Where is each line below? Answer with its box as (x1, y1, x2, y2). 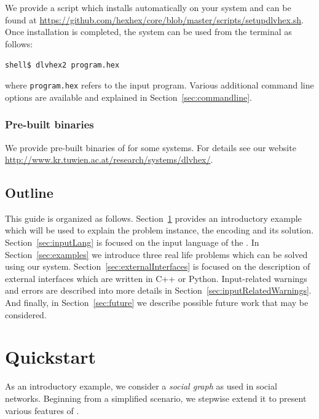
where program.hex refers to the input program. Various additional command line (5, 79, 314, 92)
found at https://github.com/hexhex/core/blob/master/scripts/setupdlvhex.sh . (5, 13, 304, 26)
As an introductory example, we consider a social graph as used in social (5, 380, 277, 393)
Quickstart (5, 344, 96, 369)
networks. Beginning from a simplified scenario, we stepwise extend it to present (5, 391, 307, 404)
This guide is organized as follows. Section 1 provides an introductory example (5, 211, 302, 224)
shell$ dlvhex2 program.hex (5, 61, 120, 70)
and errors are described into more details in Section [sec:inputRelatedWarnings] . (5, 284, 312, 297)
